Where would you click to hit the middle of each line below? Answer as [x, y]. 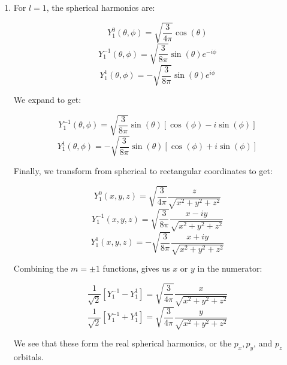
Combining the [41, 268]
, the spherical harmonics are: [101, 7]
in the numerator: [230, 268]
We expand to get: [47, 100]
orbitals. [28, 356]
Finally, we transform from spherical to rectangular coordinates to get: [143, 170]
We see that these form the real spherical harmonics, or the [123, 343]
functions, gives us [136, 268]
